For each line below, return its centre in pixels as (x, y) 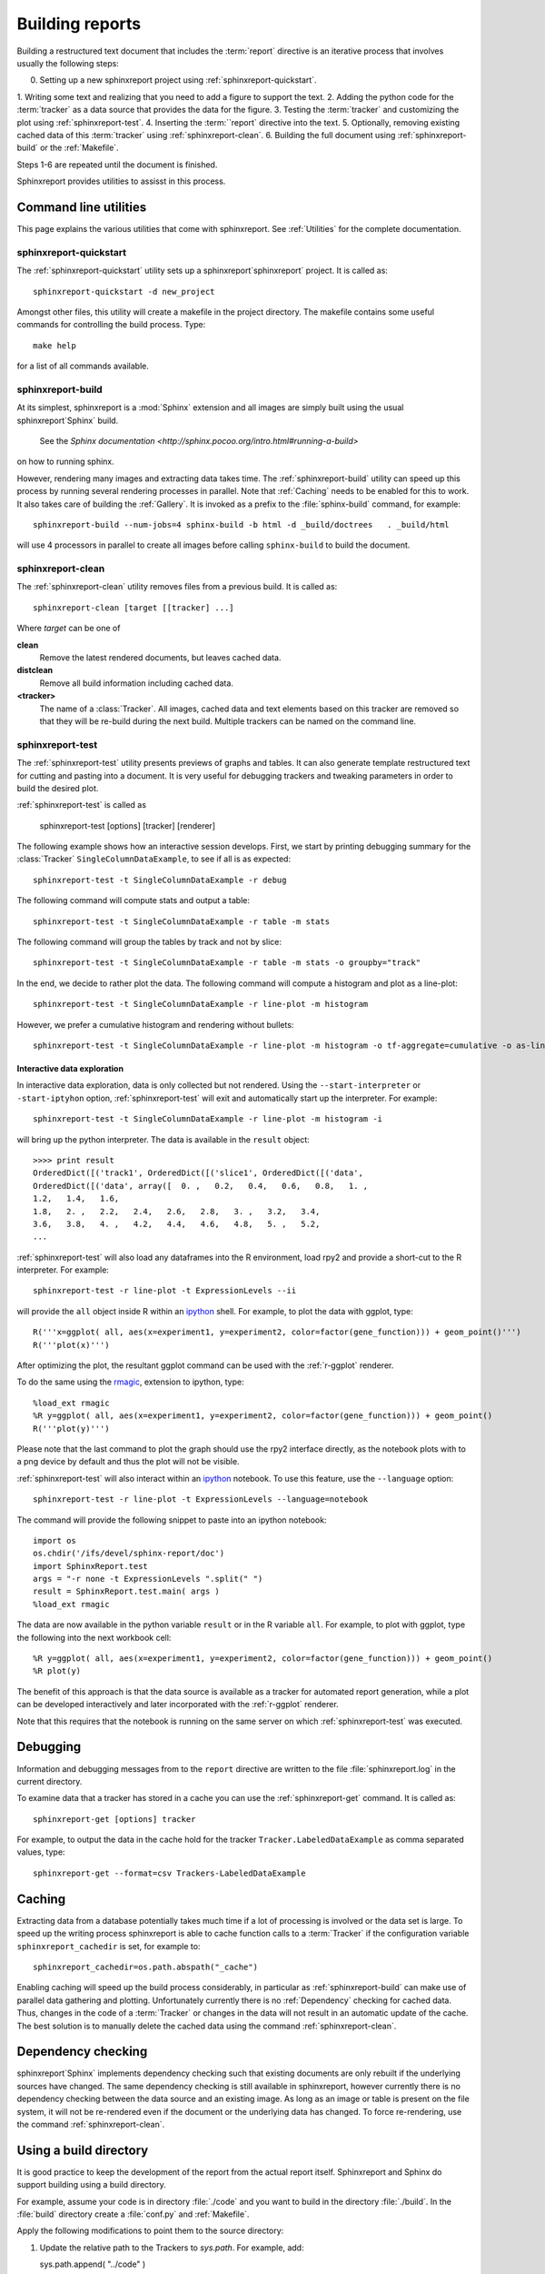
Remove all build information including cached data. (136, 683)
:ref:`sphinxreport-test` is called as (82, 805)
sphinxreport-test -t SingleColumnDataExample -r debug (160, 880)
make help (54, 345)
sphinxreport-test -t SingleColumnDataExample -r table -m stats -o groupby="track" (227, 963)
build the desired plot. (58, 788)
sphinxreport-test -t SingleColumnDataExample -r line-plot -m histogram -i (208, 1119)
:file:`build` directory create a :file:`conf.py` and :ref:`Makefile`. (133, 2214)
